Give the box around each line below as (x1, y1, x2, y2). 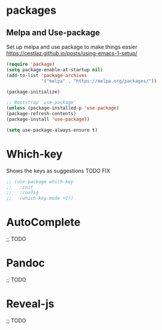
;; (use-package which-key (6, 178, 74, 184)
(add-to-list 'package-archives (6, 72, 87, 78)
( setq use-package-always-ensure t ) (6, 127, 98, 133)
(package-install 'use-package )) (6, 116, 90, 122)
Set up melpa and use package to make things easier (6, 43, 138, 50)
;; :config (6, 190, 39, 196)
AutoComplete (6, 216, 81, 229)
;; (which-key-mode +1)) (6, 195, 74, 201)
